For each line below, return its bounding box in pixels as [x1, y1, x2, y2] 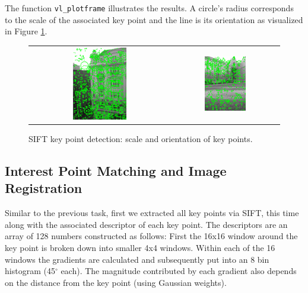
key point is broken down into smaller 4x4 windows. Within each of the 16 [5, 242, 275, 254]
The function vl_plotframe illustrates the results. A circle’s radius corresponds [5, 2, 294, 14]
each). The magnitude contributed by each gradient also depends [61, 265, 297, 277]
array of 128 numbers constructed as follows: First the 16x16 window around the [5, 230, 298, 242]
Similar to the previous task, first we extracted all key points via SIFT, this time [5, 207, 299, 219]
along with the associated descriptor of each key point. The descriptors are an [5, 218, 288, 230]
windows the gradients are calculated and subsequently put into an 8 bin [5, 253, 269, 265]
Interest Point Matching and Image [5, 162, 227, 180]
